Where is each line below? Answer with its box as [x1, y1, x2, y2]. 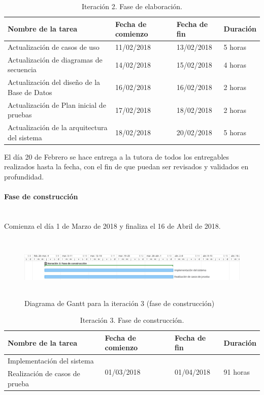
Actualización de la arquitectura [8, 122, 108, 133]
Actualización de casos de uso [8, 42, 100, 52]
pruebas [8, 109, 32, 120]
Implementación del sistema [8, 355, 94, 366]
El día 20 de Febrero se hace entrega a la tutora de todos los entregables [4, 151, 229, 162]
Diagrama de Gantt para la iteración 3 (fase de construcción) [24, 297, 215, 308]
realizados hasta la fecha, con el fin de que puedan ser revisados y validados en [4, 161, 249, 172]
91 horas [223, 367, 250, 377]
